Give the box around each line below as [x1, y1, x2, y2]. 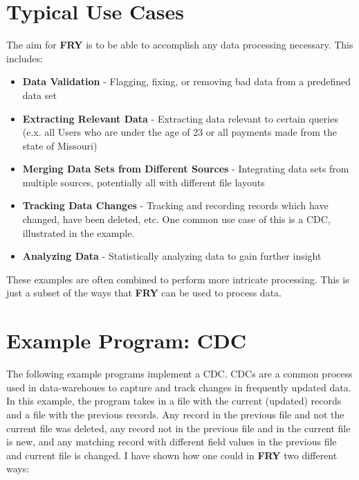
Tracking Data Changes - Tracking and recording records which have [22, 198, 329, 213]
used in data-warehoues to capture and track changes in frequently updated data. [6, 380, 351, 394]
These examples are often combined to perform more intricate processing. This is [6, 272, 349, 286]
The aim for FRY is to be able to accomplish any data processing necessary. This [6, 37, 353, 52]
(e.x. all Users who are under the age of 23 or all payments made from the [22, 125, 338, 139]
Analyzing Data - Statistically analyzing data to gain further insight [22, 249, 322, 263]
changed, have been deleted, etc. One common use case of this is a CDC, [22, 212, 331, 226]
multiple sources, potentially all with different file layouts [22, 175, 265, 189]
